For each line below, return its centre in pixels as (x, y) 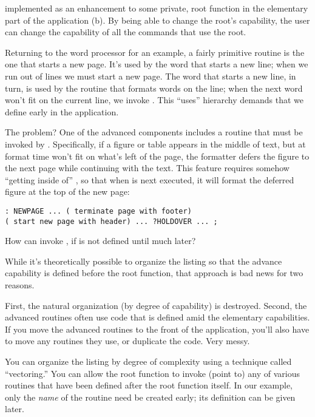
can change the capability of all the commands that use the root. (126, 32)
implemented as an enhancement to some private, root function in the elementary (157, 8)
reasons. (20, 285)
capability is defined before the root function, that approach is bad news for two (154, 273)
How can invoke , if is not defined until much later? (100, 241)
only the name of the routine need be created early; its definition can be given (150, 397)
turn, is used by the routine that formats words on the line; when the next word (154, 88)
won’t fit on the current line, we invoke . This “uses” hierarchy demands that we (154, 100)
